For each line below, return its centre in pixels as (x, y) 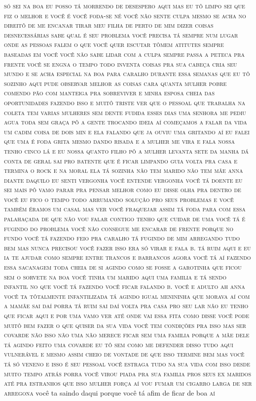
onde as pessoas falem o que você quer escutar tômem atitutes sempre (114, 44)
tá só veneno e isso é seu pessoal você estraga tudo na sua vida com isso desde (127, 363)
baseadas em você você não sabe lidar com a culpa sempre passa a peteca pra (124, 54)
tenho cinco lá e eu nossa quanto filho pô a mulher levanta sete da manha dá (127, 150)
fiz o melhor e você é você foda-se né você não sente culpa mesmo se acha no (125, 15)
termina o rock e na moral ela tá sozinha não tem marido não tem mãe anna (124, 170)
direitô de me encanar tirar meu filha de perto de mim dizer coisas (109, 25)
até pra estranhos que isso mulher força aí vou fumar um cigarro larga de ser (128, 383)
